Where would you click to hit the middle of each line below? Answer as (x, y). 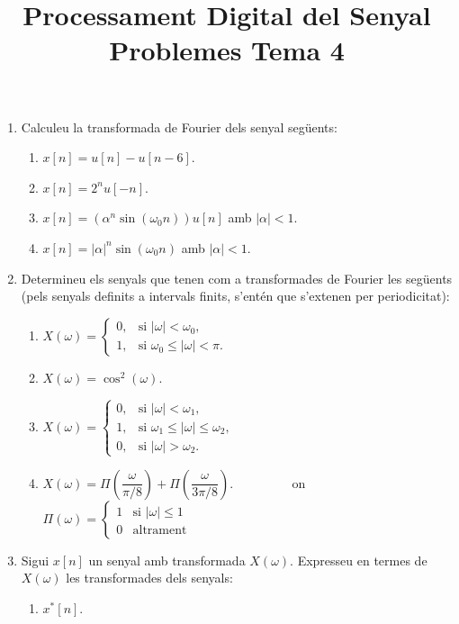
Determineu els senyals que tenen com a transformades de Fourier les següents (237, 278)
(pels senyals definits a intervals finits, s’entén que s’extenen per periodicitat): (235, 296)
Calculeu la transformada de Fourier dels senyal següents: (179, 127)
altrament (160, 530)
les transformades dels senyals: (149, 578)
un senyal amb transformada (167, 560)
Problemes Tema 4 (227, 50)
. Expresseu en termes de (359, 560)
